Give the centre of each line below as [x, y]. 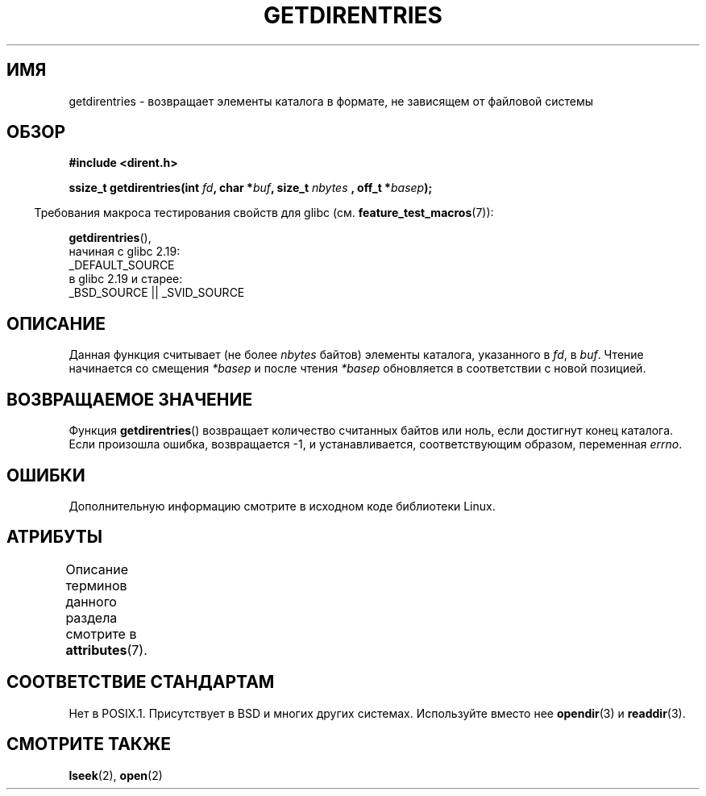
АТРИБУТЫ [55, 537]
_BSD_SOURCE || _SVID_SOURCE [157, 293]
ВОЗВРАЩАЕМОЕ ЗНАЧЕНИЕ [130, 399]
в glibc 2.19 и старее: [126, 279]
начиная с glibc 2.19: [125, 252]
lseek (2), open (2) [116, 775]
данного [91, 601]
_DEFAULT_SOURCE [122, 265]
